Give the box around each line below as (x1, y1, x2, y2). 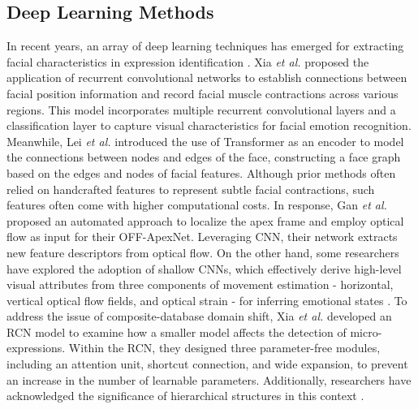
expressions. (6, 339, 66, 356)
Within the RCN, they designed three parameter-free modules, (68, 339, 381, 356)
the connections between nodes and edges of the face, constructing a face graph (6, 149, 401, 166)
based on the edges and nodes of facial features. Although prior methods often (6, 164, 396, 181)
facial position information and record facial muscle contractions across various (6, 84, 399, 101)
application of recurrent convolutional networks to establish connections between (6, 69, 407, 86)
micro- (350, 323, 382, 340)
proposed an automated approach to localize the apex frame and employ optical (6, 212, 404, 229)
